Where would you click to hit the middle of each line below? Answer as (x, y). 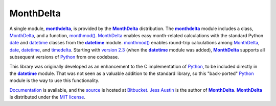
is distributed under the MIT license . (48, 97)
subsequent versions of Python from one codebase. (64, 57)
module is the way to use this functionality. (54, 81)
